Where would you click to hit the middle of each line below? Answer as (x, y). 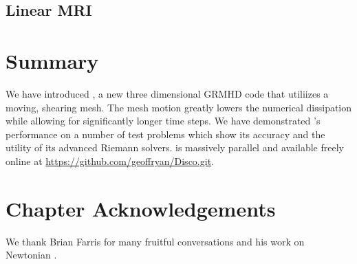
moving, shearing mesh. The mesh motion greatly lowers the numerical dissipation (179, 107)
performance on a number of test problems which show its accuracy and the (165, 134)
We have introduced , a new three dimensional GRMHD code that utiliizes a (167, 93)
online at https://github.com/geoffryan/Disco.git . (110, 161)
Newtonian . (31, 255)
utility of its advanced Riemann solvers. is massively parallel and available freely (175, 147)
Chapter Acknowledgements (141, 208)
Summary (52, 60)
